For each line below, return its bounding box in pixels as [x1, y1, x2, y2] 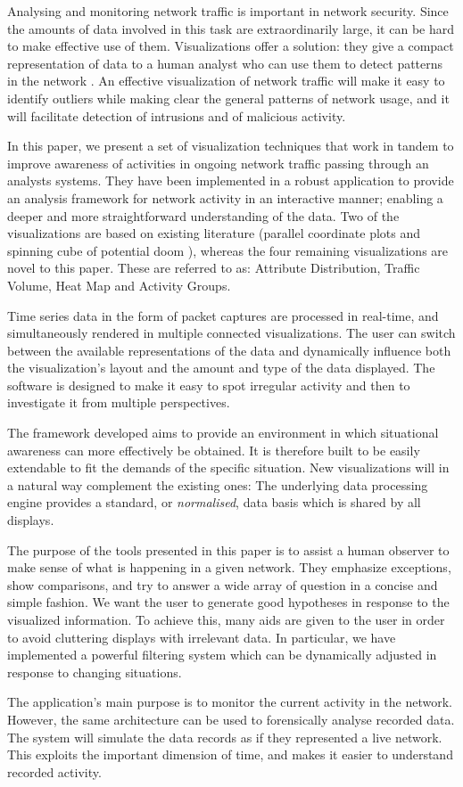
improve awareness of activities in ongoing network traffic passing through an [7, 153, 429, 172]
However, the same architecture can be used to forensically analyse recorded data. [7, 709, 455, 728]
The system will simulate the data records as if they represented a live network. [7, 727, 442, 746]
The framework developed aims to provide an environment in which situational [7, 423, 439, 442]
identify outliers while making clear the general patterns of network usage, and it [7, 88, 450, 107]
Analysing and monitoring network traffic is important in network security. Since [7, 2, 449, 20]
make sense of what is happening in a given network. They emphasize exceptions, [7, 558, 451, 577]
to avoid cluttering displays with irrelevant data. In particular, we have [7, 627, 396, 646]
